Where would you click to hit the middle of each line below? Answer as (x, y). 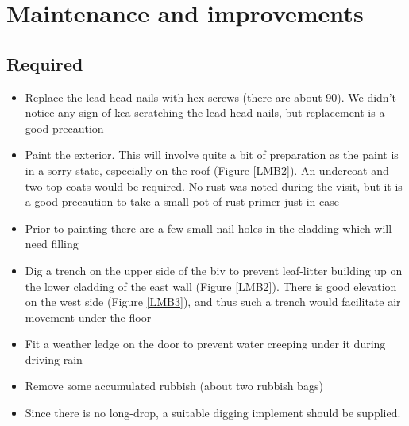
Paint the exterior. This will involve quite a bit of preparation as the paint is (212, 155)
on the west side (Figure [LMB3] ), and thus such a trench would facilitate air (213, 302)
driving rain (54, 359)
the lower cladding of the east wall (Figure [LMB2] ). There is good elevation (211, 286)
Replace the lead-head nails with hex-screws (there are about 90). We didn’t (210, 97)
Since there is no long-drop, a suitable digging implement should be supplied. (213, 413)
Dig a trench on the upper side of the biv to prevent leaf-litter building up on (214, 270)
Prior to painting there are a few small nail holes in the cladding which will (208, 228)
